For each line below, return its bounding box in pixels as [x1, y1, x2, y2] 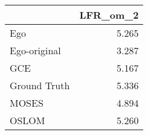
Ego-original [10, 43, 61, 57]
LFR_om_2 [79, 8, 139, 22]
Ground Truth [10, 78, 70, 92]
